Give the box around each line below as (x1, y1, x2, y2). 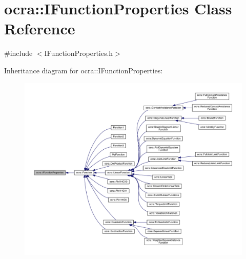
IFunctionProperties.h (44, 48, 113, 58)
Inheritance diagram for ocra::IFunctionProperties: (4, 65, 163, 75)
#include (4, 48, 33, 58)
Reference (4, 18, 75, 39)
